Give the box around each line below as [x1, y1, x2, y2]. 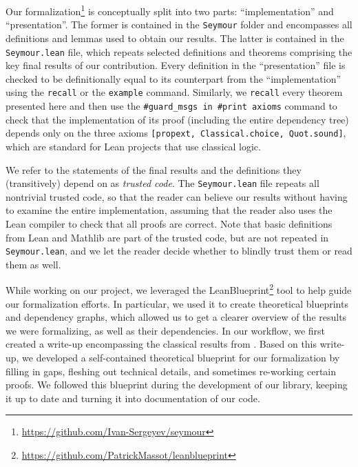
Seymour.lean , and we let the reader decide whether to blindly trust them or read [6, 244, 352, 258]
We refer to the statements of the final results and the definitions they [6, 162, 302, 177]
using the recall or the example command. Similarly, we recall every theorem [6, 85, 343, 99]
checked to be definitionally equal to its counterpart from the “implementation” [6, 71, 341, 86]
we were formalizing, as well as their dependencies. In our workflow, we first [6, 323, 326, 337]
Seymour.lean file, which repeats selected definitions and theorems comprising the [6, 44, 352, 59]
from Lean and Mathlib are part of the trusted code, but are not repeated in [6, 230, 329, 244]
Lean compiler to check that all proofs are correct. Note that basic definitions [6, 216, 333, 230]
